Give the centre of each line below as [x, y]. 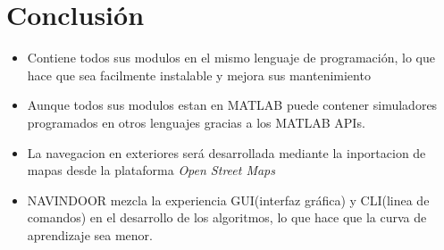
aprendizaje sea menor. [90, 234]
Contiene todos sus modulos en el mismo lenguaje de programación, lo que [231, 58]
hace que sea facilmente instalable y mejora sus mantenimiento [199, 75]
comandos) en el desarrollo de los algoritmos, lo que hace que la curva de [227, 217]
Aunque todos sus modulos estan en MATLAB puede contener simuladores [232, 105]
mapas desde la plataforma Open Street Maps [151, 170]
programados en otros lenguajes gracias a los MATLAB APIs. [196, 122]
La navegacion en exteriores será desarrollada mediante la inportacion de [226, 152]
